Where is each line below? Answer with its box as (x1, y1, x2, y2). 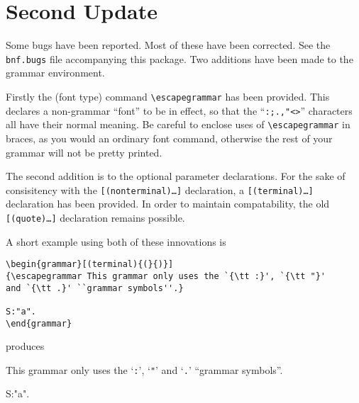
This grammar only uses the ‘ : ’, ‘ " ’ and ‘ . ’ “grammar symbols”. (6, 362, 283, 377)
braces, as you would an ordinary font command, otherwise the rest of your (6, 130, 333, 145)
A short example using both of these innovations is (6, 234, 226, 249)
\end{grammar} (6, 318, 72, 329)
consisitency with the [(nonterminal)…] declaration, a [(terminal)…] (6, 182, 314, 197)
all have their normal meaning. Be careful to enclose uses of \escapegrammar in (6, 117, 350, 132)
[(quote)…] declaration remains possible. (6, 210, 185, 225)
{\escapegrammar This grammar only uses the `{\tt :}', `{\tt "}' (6, 271, 326, 281)
